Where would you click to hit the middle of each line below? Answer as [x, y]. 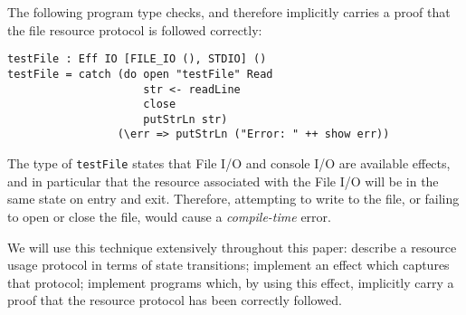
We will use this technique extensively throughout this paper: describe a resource [232, 247]
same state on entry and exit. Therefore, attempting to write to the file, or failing [233, 199]
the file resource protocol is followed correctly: [135, 29]
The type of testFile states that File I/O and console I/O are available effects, [229, 163]
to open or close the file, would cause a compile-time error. [169, 216]
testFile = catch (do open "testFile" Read [140, 74]
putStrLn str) [185, 119]
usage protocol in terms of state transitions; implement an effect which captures [228, 265]
